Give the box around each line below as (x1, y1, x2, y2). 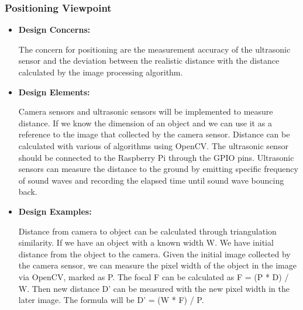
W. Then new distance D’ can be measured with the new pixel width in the (18, 282, 290, 294)
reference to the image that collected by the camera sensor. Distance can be (18, 128, 290, 140)
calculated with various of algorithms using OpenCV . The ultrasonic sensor (18, 139, 288, 151)
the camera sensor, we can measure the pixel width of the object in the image (18, 259, 297, 271)
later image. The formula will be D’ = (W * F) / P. (18, 294, 204, 306)
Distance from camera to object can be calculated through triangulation (18, 225, 277, 237)
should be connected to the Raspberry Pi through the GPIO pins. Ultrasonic (18, 151, 294, 163)
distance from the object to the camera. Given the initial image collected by (18, 247, 291, 260)
